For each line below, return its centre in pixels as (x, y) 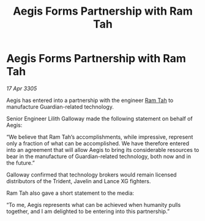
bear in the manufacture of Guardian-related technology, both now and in (99, 156)
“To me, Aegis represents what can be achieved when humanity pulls (94, 205)
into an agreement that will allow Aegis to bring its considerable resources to (103, 150)
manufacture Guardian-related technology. (60, 107)
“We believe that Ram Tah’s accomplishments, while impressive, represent (100, 137)
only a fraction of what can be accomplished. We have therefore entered (98, 143)
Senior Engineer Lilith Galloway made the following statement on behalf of (99, 118)
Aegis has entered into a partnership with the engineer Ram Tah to (90, 100)
